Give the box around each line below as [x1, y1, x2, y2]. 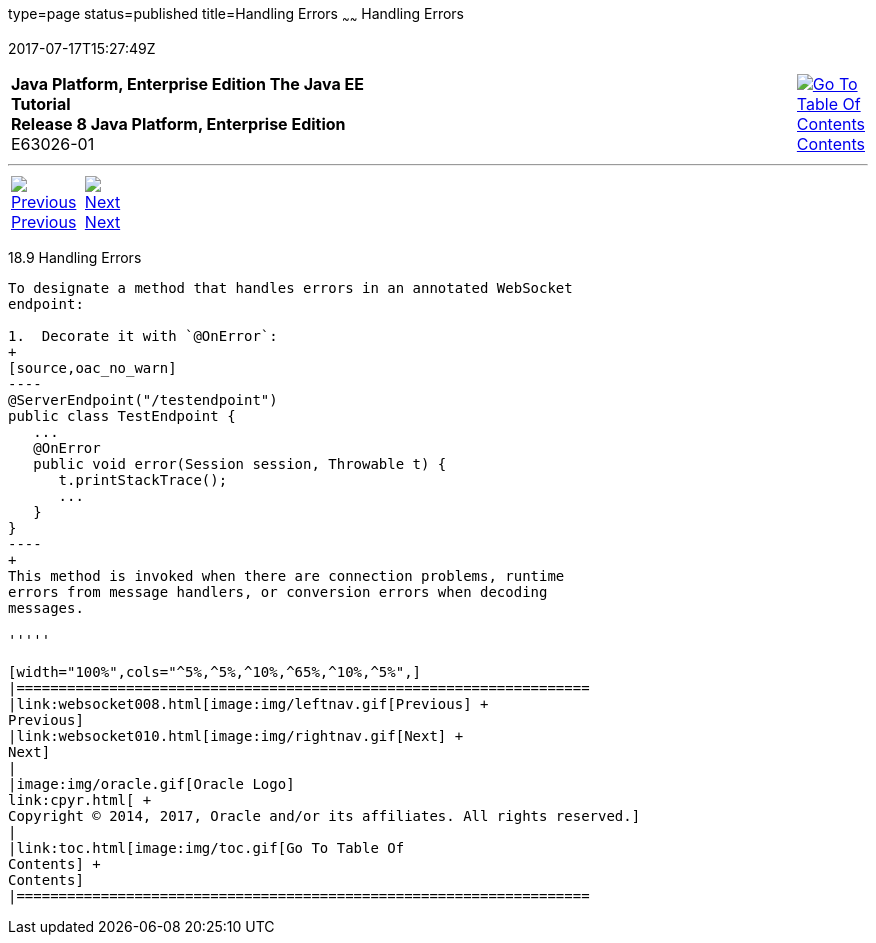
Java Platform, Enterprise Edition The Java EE [11, 73, 364, 94]
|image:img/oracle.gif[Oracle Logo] [8, 775, 295, 792]
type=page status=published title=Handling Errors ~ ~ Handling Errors [8, 5, 464, 26]
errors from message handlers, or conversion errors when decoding [8, 583, 548, 600]
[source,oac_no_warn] [8, 359, 177, 376]
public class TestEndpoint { [8, 407, 236, 424]
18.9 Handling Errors [8, 248, 142, 266]
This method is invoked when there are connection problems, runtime [8, 567, 565, 584]
